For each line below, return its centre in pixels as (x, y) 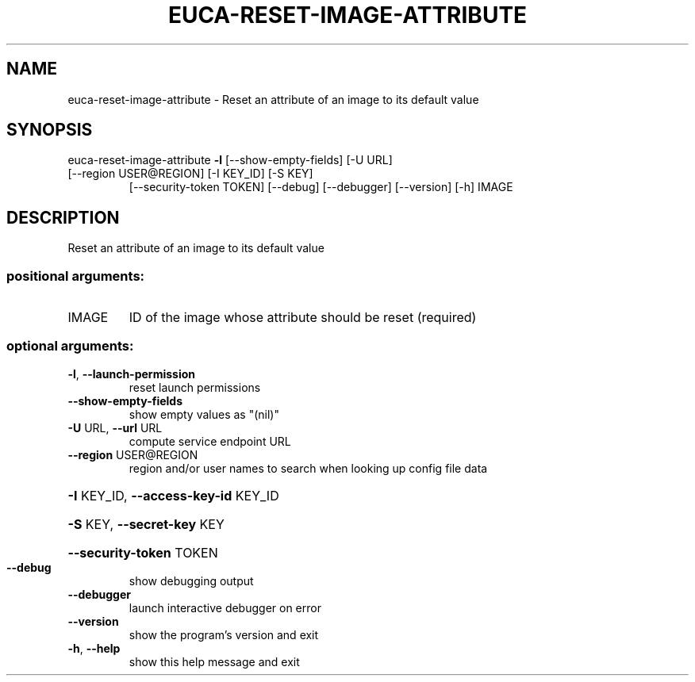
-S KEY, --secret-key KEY (146, 524)
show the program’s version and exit (224, 634)
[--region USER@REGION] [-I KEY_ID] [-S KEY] (190, 174)
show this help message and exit (214, 661)
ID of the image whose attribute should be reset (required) (303, 318)
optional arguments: (70, 346)
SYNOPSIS (50, 130)
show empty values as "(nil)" (204, 414)
